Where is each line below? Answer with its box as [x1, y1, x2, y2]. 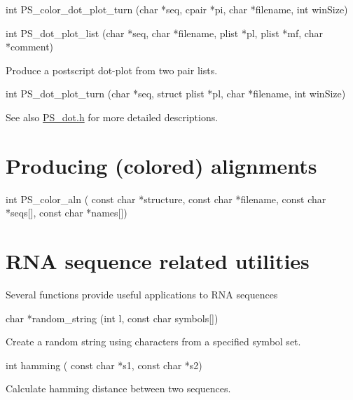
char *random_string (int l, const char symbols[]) [6, 310, 219, 325]
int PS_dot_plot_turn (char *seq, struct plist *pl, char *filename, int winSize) [6, 86, 346, 101]
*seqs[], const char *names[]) [6, 205, 127, 220]
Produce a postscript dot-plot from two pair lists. [6, 62, 218, 77]
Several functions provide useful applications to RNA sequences [6, 287, 278, 301]
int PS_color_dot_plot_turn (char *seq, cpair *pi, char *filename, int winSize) [6, 2, 348, 16]
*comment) [6, 39, 54, 54]
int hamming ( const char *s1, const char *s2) [6, 357, 202, 372]
